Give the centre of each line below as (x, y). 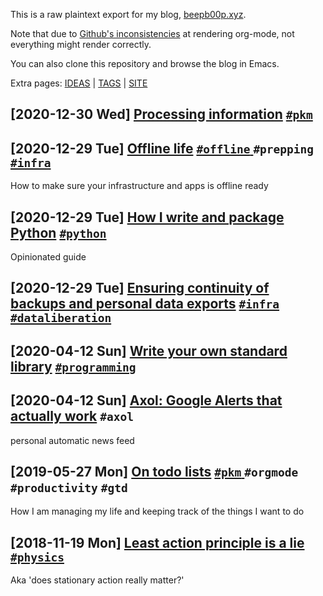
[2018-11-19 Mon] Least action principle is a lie (157, 542)
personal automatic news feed (72, 440)
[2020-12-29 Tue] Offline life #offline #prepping (162, 148)
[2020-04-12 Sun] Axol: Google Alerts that (146, 400)
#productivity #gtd (69, 488)
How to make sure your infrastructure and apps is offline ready (139, 186)
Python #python (58, 232)
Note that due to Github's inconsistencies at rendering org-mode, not (152, 33)
